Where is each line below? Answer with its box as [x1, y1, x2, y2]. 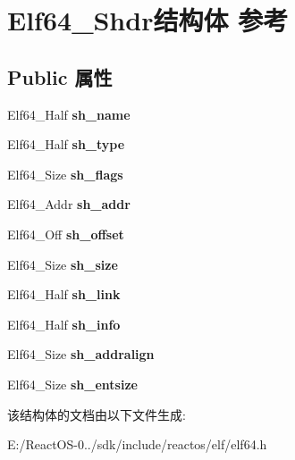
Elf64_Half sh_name [7, 105, 131, 123]
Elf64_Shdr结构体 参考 [7, 2, 289, 38]
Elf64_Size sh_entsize [7, 374, 138, 393]
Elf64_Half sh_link [7, 285, 121, 304]
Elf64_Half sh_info [7, 314, 121, 333]
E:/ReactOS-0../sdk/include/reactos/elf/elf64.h [7, 435, 267, 454]
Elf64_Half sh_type [7, 135, 125, 154]
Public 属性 [7, 63, 113, 90]
